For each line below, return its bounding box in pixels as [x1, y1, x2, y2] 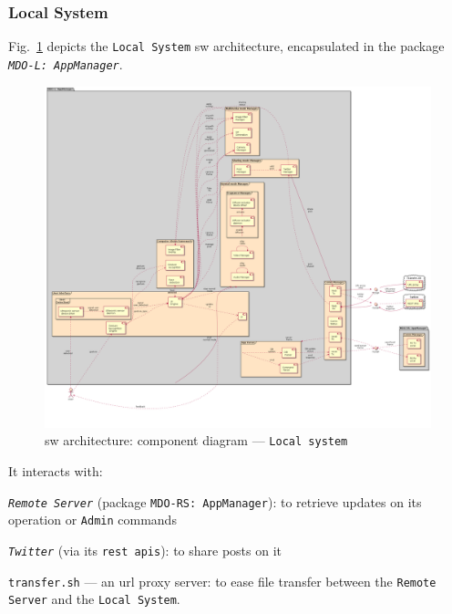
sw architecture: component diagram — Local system [45, 431, 348, 450]
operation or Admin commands [8, 510, 177, 529]
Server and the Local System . [8, 589, 180, 609]
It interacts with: [8, 462, 103, 481]
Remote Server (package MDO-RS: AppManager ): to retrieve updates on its [8, 492, 422, 511]
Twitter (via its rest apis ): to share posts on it [8, 541, 282, 559]
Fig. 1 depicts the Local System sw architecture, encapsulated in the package [8, 36, 445, 56]
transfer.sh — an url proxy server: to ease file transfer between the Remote [8, 571, 437, 590]
